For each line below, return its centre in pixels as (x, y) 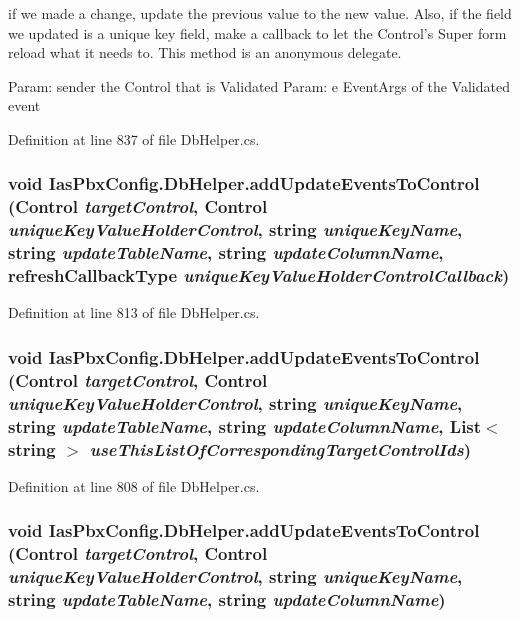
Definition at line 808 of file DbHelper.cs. (134, 485)
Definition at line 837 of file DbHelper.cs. (134, 138)
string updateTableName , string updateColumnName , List (245, 425)
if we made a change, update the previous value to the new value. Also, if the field (260, 13)
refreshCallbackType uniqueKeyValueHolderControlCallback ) (259, 275)
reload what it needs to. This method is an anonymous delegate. (205, 52)
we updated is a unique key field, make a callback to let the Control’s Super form (257, 32)
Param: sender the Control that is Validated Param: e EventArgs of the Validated (259, 85)
